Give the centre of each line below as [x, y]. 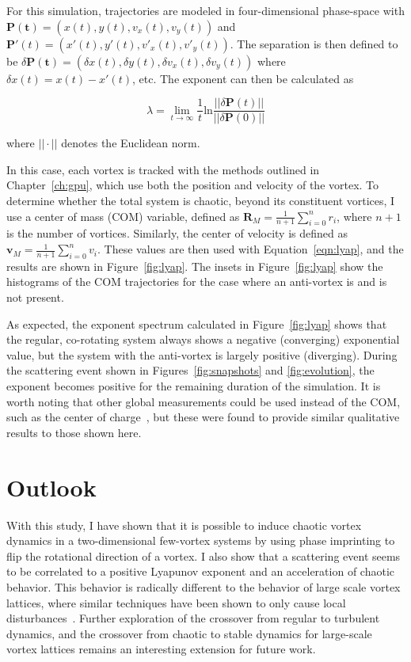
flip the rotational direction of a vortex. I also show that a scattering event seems [204, 555]
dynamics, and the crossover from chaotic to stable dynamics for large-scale [189, 633]
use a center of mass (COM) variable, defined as [123, 216]
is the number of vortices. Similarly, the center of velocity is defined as [177, 233]
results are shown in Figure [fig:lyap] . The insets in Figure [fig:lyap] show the [195, 266]
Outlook [51, 487]
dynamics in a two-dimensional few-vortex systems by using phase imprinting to [201, 540]
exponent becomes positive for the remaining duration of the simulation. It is [194, 386]
